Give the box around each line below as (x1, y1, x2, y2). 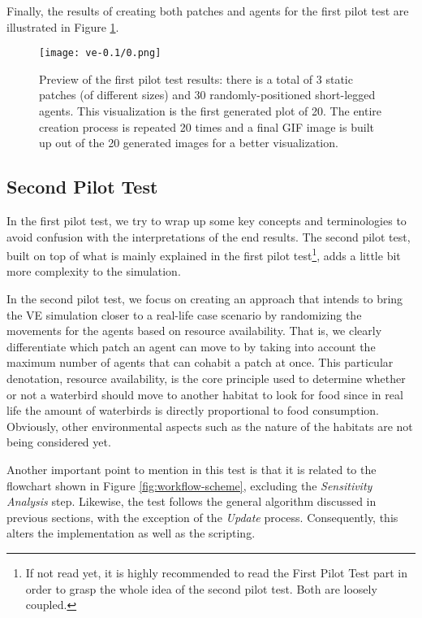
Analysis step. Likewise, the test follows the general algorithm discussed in (6, 493, 377, 510)
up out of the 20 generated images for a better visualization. (39, 134, 338, 151)
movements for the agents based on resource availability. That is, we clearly (6, 322, 382, 339)
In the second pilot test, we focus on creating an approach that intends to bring (6, 290, 403, 307)
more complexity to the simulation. (6, 263, 181, 280)
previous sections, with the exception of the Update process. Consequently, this (6, 508, 398, 525)
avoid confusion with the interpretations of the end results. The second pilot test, (6, 228, 411, 245)
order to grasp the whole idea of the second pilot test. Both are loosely (25, 580, 377, 597)
